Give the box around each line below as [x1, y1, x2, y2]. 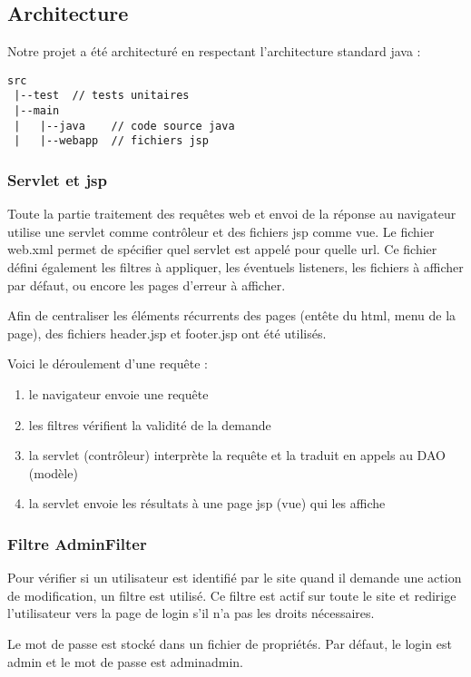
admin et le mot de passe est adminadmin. [7, 652, 243, 671]
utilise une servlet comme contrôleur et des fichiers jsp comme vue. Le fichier [7, 221, 435, 240]
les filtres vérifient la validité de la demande [28, 415, 271, 434]
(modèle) [28, 463, 78, 482]
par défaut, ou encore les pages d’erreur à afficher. [7, 275, 286, 294]
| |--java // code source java [14, 119, 235, 132]
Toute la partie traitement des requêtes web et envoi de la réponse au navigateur [7, 204, 456, 223]
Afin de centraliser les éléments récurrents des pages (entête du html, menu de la [7, 306, 456, 325]
